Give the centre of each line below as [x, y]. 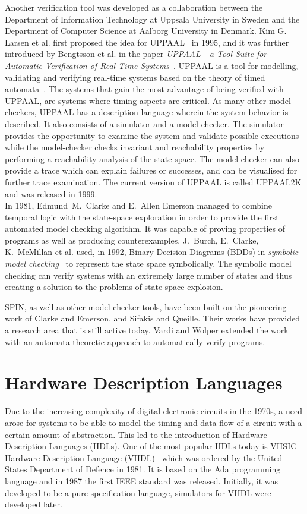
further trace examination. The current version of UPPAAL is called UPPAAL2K [153, 182]
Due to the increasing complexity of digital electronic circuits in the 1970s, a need [154, 411]
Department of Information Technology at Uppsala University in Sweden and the [152, 19]
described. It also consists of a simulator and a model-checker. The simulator [144, 123]
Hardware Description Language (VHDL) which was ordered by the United [144, 457]
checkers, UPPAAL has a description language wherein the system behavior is [147, 112]
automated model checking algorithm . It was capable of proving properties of [145, 228]
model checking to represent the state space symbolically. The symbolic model [148, 264]
